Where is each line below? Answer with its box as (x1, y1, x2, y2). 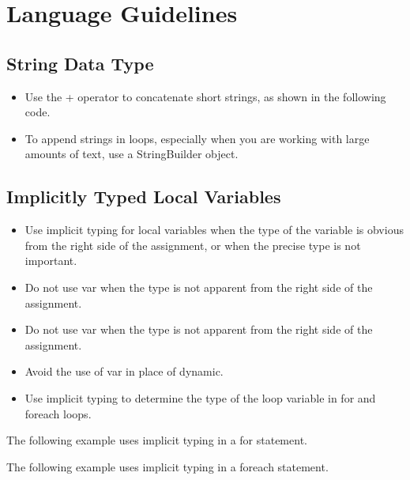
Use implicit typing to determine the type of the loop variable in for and (24, 389, 376, 406)
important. (24, 252, 77, 269)
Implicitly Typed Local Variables (6, 184, 281, 209)
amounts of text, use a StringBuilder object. (24, 146, 239, 162)
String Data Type (6, 51, 154, 75)
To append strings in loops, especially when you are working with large (24, 130, 370, 146)
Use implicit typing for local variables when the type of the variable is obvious (24, 221, 404, 238)
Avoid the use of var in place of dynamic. (24, 363, 224, 380)
